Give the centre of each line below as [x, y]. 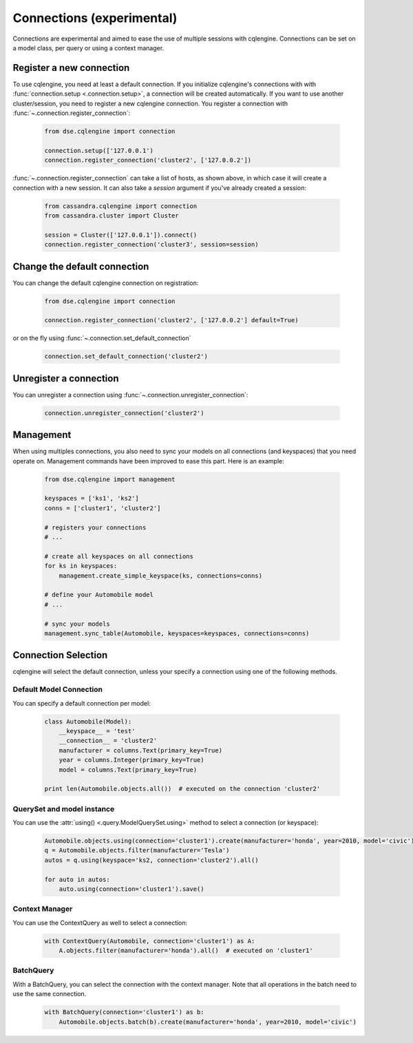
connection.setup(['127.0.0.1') [99, 150]
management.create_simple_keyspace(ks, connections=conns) [161, 576]
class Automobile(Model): [88, 721]
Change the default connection [81, 266]
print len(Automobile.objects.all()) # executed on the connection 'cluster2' [182, 789]
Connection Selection [60, 655]
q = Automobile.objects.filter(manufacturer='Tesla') [137, 851]
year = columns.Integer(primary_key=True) [131, 760]
